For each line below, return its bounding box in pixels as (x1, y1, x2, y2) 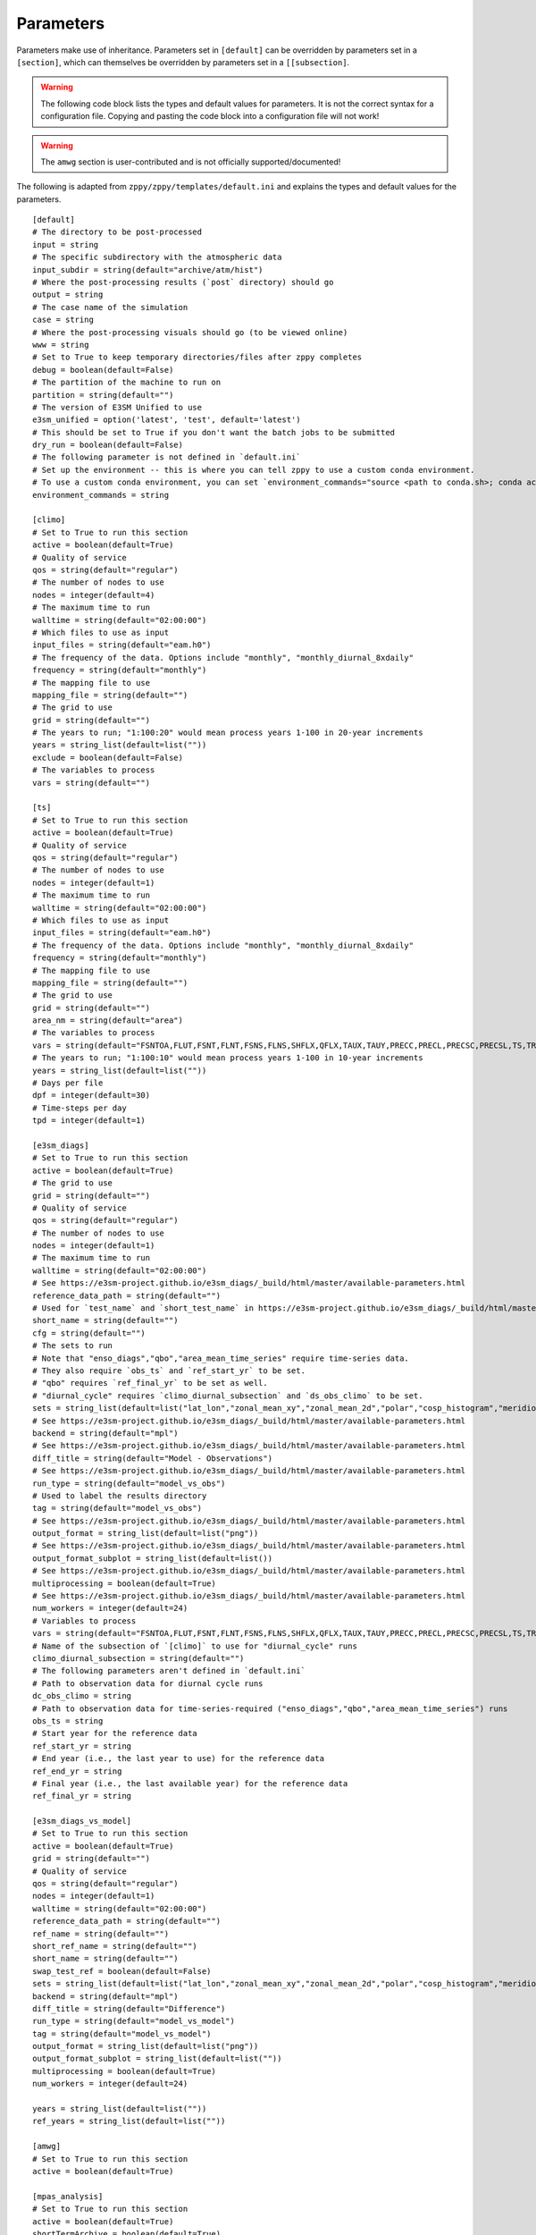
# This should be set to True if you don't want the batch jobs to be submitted (32, 427, 396, 437)
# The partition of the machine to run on (32, 377, 222, 388)
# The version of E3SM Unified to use (32, 402, 203, 412)
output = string (32, 290, 104, 299)
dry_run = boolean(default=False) (32, 440, 183, 451)
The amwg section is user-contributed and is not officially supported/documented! (40, 156, 341, 167)
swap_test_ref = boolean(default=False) (32, 1966, 212, 1976)
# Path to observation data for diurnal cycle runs (32, 1678, 264, 1689)
